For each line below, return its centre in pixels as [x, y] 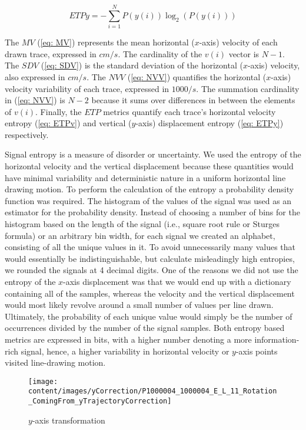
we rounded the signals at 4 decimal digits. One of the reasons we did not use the [152, 270]
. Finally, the [59, 111]
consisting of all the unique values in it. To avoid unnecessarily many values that [150, 247]
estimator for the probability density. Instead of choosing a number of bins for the [152, 212]
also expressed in [35, 76]
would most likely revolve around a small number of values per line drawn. [139, 305]
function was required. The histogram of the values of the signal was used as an [148, 200]
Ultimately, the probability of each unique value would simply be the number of [149, 316]
